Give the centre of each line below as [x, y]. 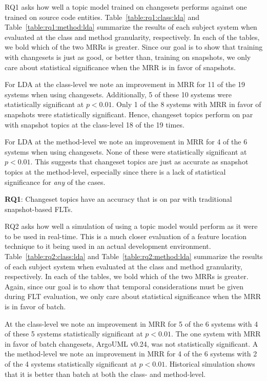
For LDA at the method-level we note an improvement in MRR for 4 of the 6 [126, 142]
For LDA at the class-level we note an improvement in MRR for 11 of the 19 [125, 84]
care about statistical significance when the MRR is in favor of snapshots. [120, 67]
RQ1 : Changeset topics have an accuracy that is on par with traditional [118, 199]
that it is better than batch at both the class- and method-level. [105, 374]
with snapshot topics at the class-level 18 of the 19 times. [95, 124]
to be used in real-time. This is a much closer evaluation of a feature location [126, 236]
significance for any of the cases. [55, 182]
